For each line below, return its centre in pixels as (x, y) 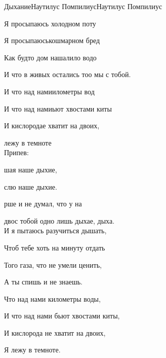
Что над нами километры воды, (52, 298)
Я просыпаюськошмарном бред (52, 40)
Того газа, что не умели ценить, (53, 264)
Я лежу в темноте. (32, 350)
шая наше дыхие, (31, 169)
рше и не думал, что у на (43, 204)
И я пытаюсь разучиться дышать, (55, 230)
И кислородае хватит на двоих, (52, 126)
